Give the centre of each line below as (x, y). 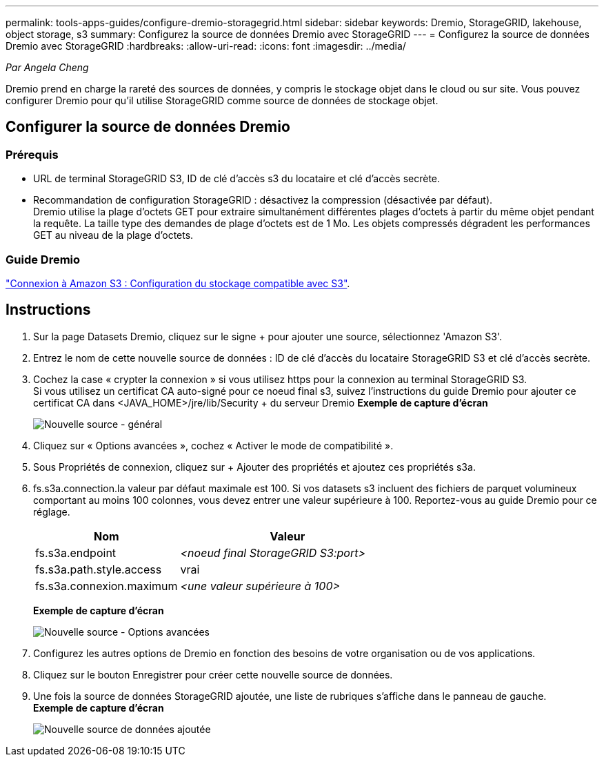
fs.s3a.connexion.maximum (107, 586)
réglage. (52, 511)
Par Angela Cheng (47, 67)
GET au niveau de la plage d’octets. (113, 235)
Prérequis (32, 154)
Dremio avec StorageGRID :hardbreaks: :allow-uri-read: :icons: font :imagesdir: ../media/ (206, 46)
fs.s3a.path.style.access (99, 569)
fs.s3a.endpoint (76, 553)
